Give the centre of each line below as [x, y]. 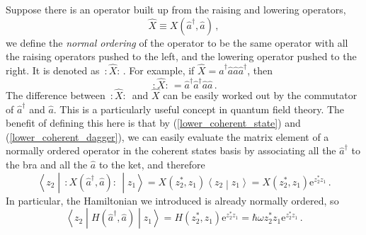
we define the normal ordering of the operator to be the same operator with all [177, 42]
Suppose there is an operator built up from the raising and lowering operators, [176, 9]
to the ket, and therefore [152, 164]
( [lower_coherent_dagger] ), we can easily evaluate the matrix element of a [167, 136]
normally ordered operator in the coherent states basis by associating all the [171, 150]
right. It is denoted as [53, 70]
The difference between [56, 95]
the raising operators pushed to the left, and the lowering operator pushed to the [181, 56]
